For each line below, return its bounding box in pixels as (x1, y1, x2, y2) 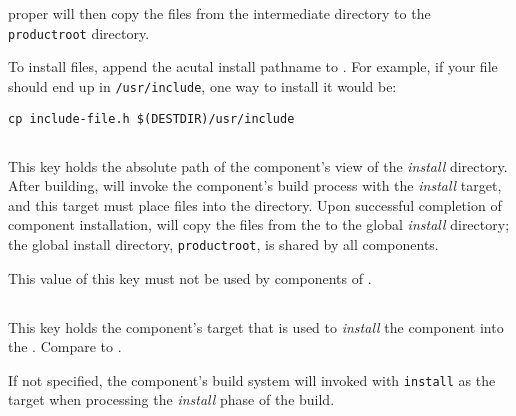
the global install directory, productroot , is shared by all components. (8, 233, 439, 254)
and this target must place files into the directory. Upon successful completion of (8, 194, 502, 215)
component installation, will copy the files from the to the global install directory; (8, 214, 510, 235)
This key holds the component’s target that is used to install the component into (8, 316, 504, 337)
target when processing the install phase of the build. (8, 389, 335, 410)
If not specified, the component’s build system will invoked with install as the (8, 369, 496, 390)
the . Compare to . (8, 336, 122, 357)
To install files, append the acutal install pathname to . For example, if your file (8, 56, 498, 77)
